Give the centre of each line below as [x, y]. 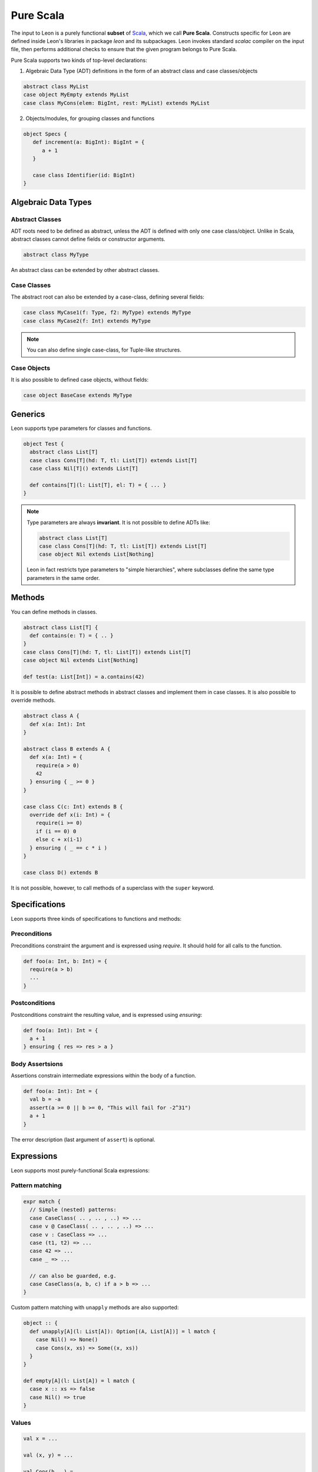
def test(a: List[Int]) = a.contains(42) [84, 677]
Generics [28, 414]
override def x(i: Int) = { [70, 815]
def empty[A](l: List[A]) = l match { [79, 1381]
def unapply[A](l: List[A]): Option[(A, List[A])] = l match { [123, 1331]
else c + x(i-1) [59, 840]
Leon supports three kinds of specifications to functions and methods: [96, 919]
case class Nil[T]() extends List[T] [84, 468]
